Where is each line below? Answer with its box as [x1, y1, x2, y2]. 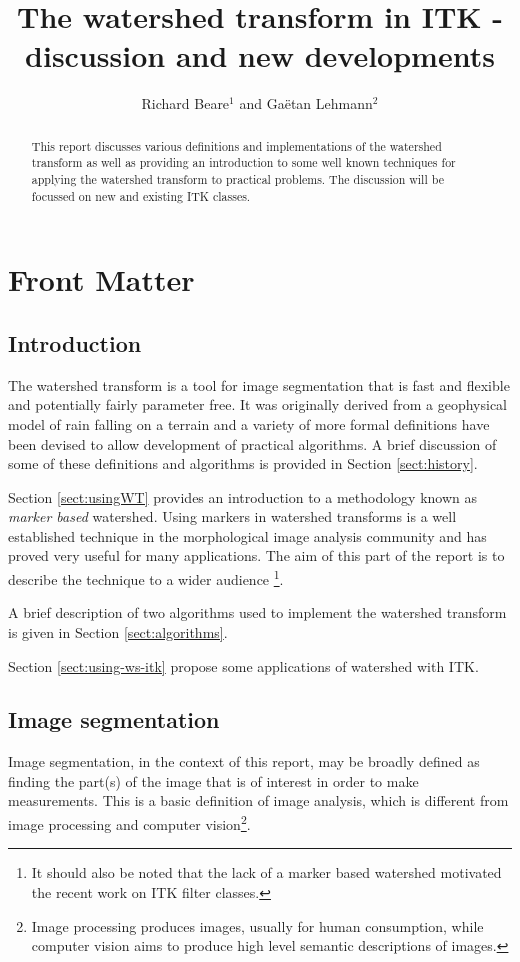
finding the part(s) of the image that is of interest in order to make [8, 770, 419, 791]
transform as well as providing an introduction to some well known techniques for [31, 154, 456, 171]
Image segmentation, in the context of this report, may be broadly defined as [8, 751, 480, 772]
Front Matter [8, 259, 195, 300]
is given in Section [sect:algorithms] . [8, 621, 228, 642]
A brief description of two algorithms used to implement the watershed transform [8, 602, 507, 623]
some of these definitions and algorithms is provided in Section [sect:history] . [8, 453, 478, 474]
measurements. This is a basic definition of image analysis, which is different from [8, 790, 509, 811]
